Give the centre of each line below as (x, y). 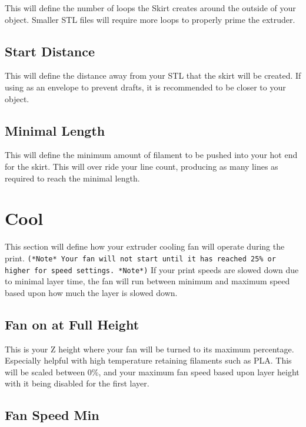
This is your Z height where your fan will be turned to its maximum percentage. (149, 349)
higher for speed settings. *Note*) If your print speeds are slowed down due (152, 269)
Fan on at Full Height (72, 324)
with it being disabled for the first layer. (77, 383)
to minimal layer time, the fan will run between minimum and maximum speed (147, 281)
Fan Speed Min (52, 415)
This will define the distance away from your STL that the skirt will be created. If (153, 75)
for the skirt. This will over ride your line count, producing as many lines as (142, 166)
